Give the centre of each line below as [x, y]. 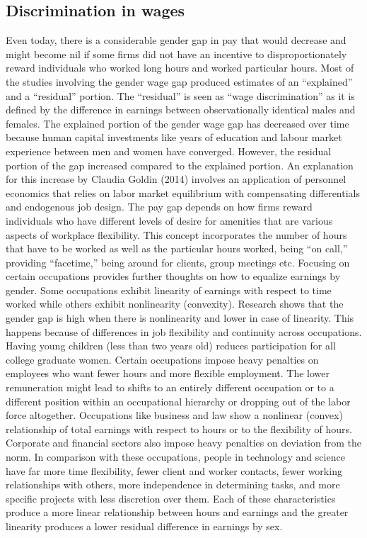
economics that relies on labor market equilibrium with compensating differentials [183, 192]
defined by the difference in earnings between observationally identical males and [181, 110]
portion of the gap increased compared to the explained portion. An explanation [180, 165]
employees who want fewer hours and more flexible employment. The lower [168, 373]
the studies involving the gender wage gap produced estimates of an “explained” [179, 81]
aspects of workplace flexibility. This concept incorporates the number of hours [176, 234]
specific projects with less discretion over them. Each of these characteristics [171, 498]
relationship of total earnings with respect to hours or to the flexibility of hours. [179, 428]
